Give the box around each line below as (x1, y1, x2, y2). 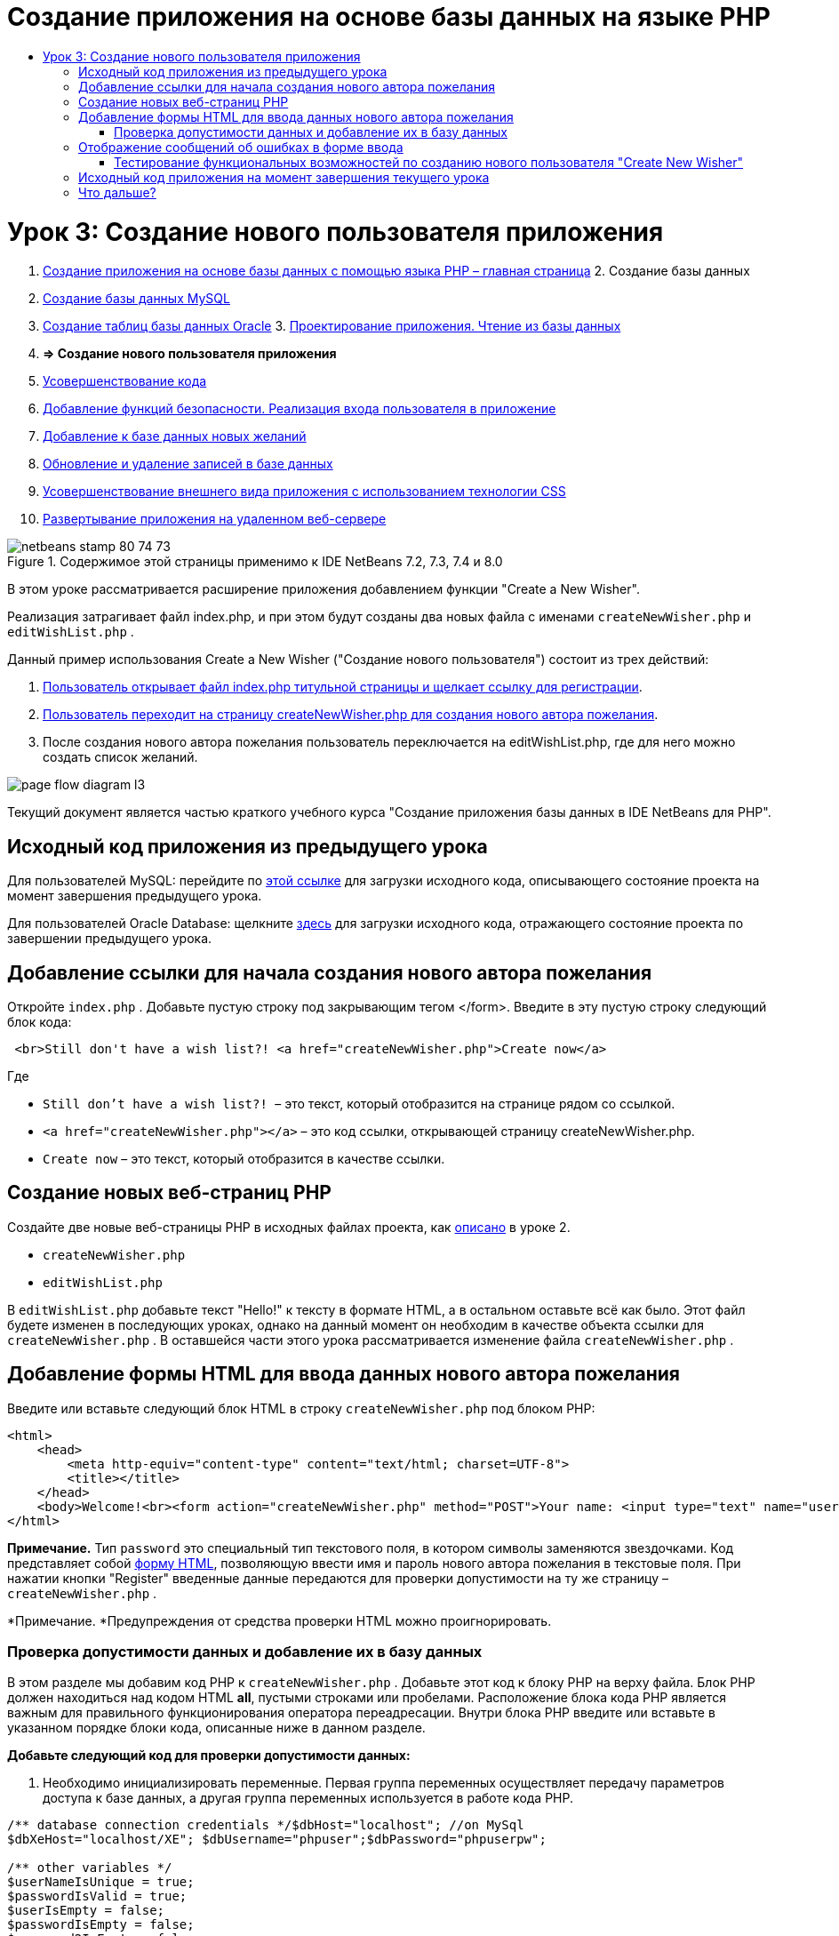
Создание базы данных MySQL (43, 291, 230, 307)
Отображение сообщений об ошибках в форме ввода (78, 139, 404, 155)
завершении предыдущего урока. (7, 931, 212, 947)
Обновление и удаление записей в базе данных (43, 456, 333, 472)
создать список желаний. (43, 749, 198, 765)
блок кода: (7, 1013, 72, 1029)
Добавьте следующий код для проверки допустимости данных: (7, 1748, 411, 1764)
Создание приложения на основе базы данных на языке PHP (7, 2, 771, 32)
